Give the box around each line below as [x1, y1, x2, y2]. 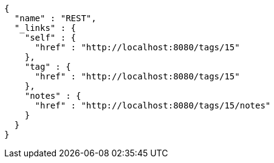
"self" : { [24, 33, 77, 42]
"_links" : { [14, 23, 77, 33]
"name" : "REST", [14, 13, 97, 23]
